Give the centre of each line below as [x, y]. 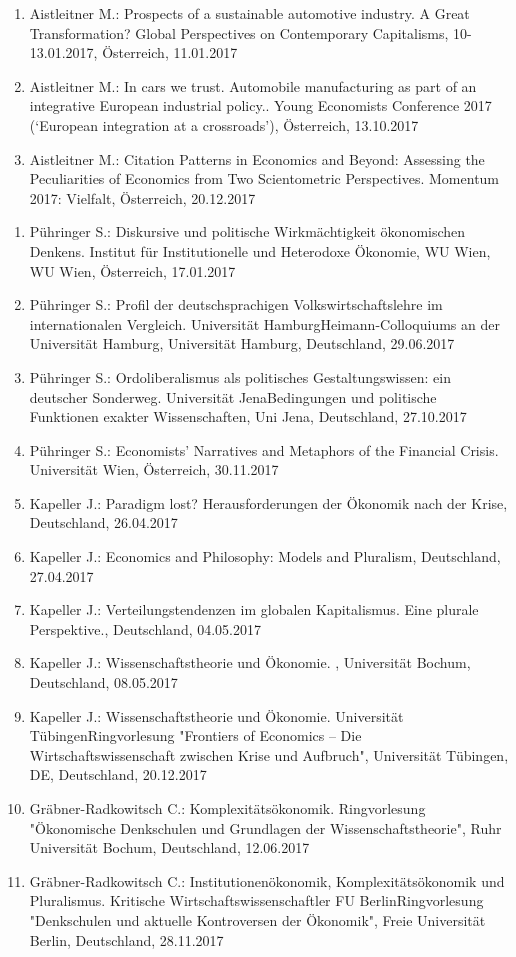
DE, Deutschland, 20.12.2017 [118, 774]
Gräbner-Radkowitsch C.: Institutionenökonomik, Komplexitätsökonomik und [267, 880]
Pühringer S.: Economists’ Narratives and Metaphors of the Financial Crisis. [264, 449]
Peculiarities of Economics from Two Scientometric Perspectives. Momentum [264, 178]
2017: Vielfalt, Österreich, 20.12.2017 [142, 197]
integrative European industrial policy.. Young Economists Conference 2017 [260, 105]
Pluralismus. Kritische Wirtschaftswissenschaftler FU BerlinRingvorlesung [256, 900]
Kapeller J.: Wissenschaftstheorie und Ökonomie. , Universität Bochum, [250, 662]
